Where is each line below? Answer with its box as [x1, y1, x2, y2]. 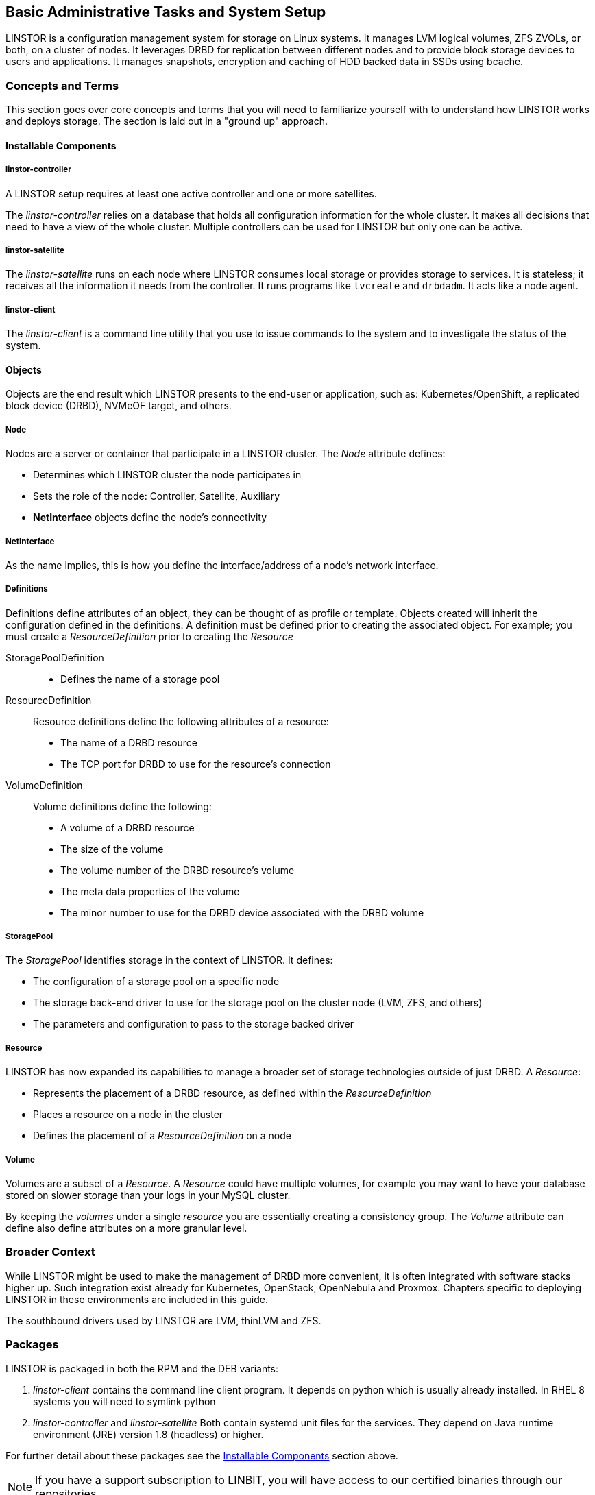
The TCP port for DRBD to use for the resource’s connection [60, 757, 331, 770]
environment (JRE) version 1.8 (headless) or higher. [33, 1428, 264, 1440]
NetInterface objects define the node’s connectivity [33, 511, 267, 524]
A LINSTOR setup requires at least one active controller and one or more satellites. [5, 187, 377, 199]
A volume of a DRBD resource [60, 821, 195, 834]
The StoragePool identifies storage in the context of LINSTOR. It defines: [5, 954, 333, 967]
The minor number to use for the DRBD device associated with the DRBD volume [60, 906, 424, 919]
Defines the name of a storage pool [60, 672, 220, 685]
